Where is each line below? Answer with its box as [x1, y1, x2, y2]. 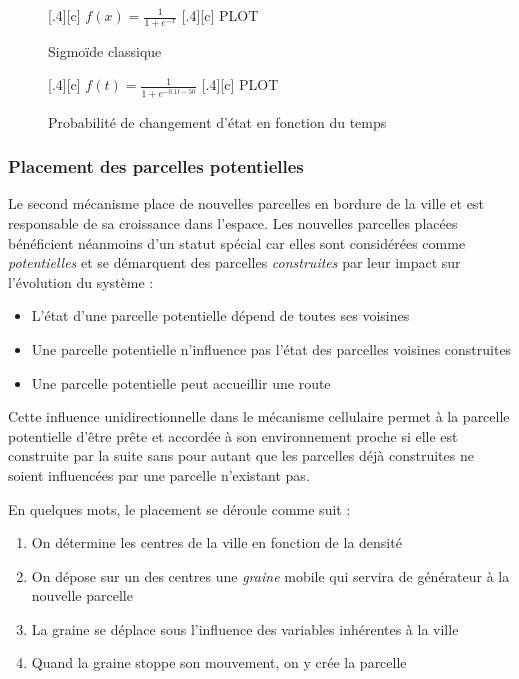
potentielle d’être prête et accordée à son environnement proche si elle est [8, 425, 458, 446]
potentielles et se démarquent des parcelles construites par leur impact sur [8, 252, 461, 273]
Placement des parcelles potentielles [8, 154, 304, 179]
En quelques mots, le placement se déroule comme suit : [8, 498, 351, 519]
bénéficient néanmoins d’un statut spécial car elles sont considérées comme [8, 232, 466, 253]
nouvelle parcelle [31, 585, 133, 606]
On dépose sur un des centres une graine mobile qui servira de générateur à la [31, 565, 510, 586]
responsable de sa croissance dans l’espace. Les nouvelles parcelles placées [8, 212, 458, 233]
